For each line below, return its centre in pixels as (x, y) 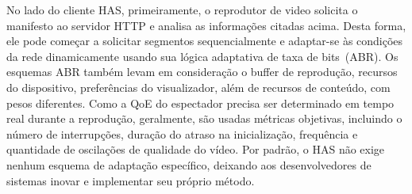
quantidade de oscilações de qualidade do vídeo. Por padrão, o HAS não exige (196, 149)
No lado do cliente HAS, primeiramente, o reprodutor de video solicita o (182, 10)
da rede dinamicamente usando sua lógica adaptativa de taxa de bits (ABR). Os (202, 56)
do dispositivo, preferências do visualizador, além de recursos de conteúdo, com (198, 87)
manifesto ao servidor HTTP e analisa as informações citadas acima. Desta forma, (206, 25)
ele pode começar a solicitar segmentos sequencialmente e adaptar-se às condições (205, 41)
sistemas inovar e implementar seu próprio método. (131, 180)
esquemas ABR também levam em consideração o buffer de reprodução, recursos (202, 72)
